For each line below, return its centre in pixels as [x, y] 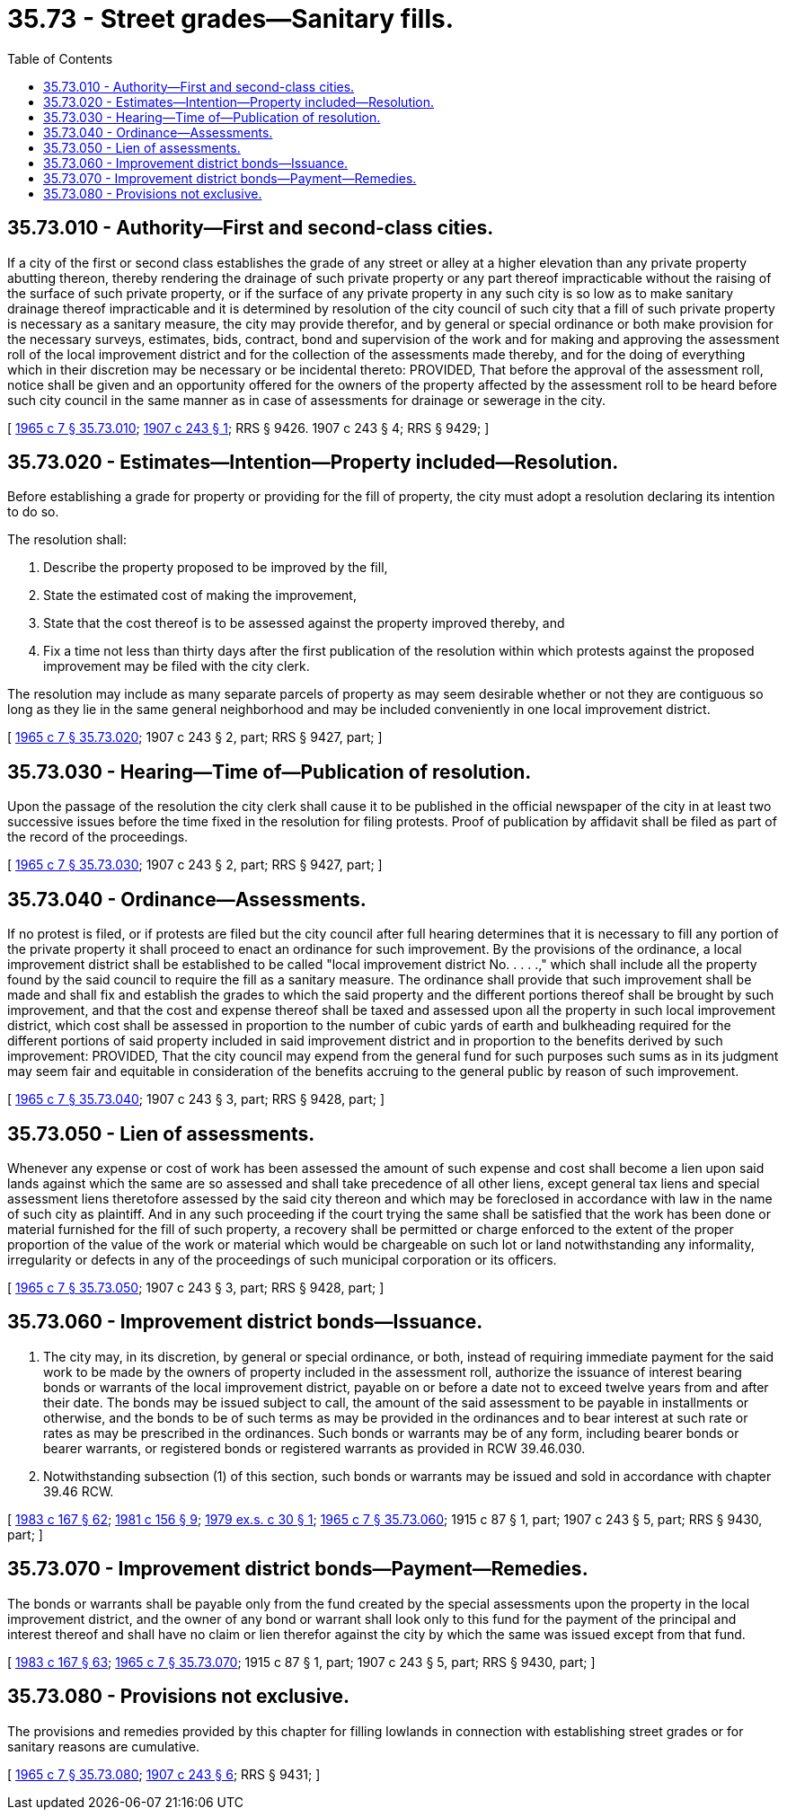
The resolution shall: [67, 540]
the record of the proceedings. [98, 837]
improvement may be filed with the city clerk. [177, 666]
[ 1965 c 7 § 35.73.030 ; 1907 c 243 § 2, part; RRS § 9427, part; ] [195, 865]
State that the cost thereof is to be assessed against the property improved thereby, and [304, 623]
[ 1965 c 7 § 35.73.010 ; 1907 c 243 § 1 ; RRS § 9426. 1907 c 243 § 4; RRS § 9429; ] [248, 428]
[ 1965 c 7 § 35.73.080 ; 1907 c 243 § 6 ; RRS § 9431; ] [164, 1774]
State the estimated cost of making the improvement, [200, 595]
